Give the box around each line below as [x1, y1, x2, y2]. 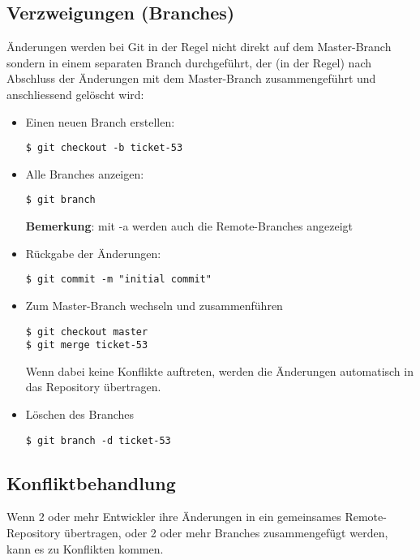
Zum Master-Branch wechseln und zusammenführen [25, 296, 283, 313]
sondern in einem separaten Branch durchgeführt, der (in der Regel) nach [6, 54, 372, 71]
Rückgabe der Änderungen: [25, 244, 161, 261]
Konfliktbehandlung [6, 470, 176, 495]
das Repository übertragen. [25, 378, 161, 395]
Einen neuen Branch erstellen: [25, 113, 175, 130]
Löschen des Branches [25, 406, 135, 423]
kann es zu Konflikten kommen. [6, 540, 164, 557]
